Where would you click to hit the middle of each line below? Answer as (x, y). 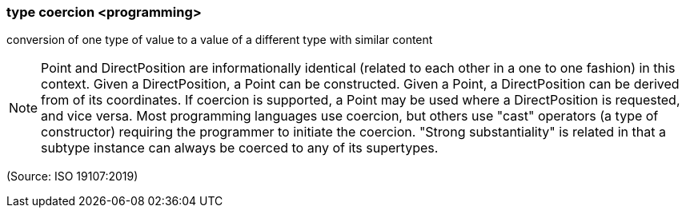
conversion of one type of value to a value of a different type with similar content (220, 40)
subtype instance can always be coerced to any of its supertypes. (240, 148)
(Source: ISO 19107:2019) (72, 176)
